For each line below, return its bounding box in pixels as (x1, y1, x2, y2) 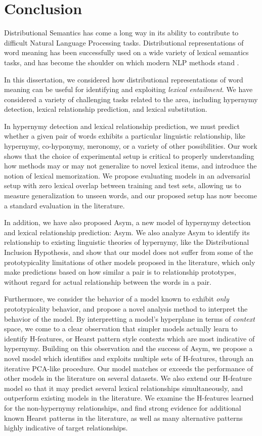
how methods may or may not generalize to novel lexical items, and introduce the (4, 160, 257, 171)
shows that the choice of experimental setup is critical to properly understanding (4, 150, 254, 161)
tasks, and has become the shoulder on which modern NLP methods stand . (4, 57, 239, 67)
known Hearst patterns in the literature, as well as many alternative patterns (4, 412, 243, 423)
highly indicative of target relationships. (4, 422, 128, 433)
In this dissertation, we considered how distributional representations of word (4, 74, 243, 84)
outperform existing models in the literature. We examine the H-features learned (4, 393, 254, 403)
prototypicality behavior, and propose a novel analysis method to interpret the (4, 303, 248, 314)
